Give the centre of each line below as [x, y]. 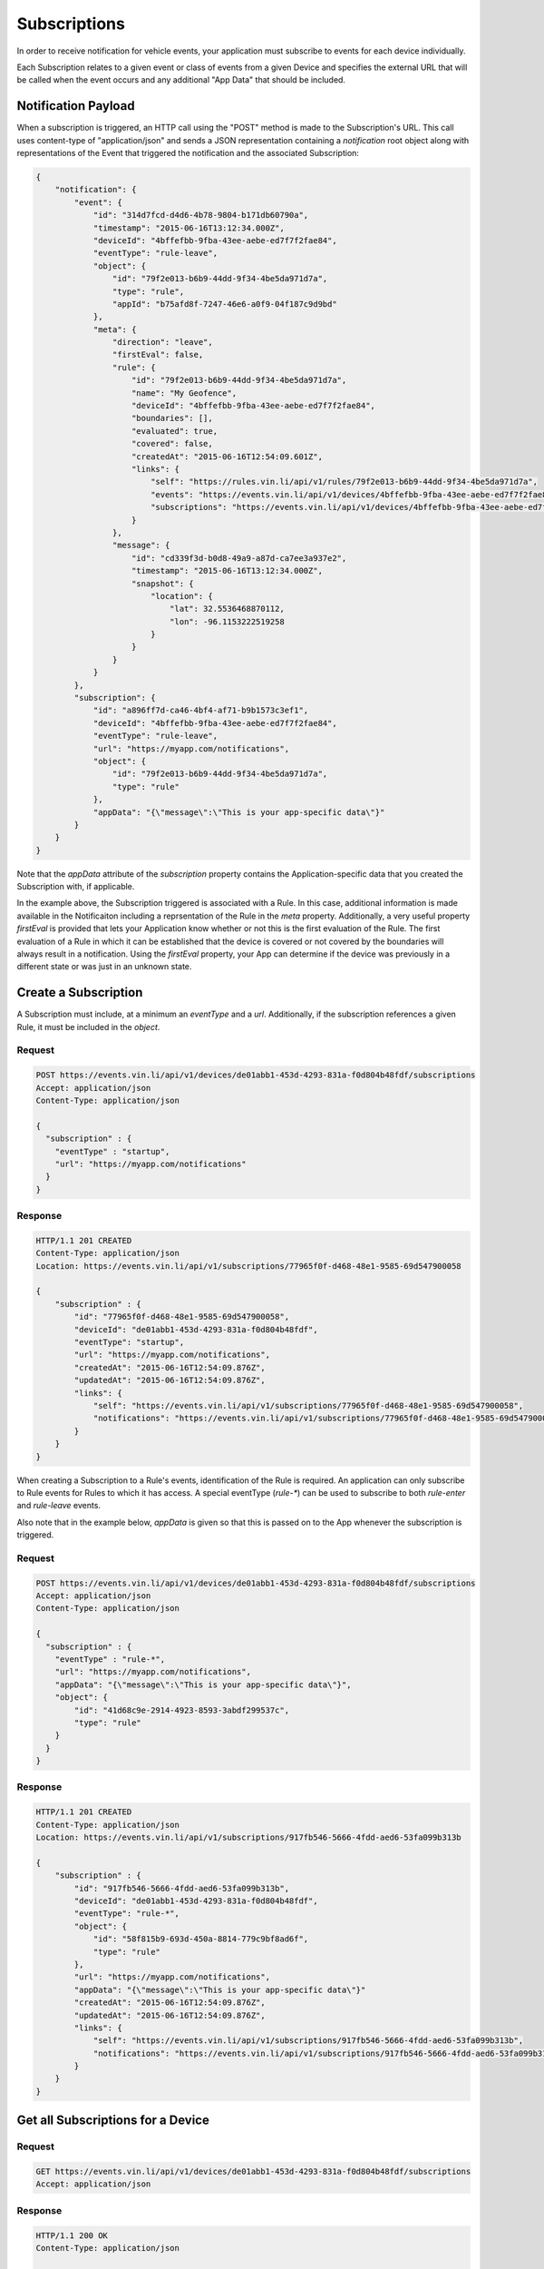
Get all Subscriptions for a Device [113, 2121]
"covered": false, [172, 444]
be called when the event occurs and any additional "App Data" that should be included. [181, 80]
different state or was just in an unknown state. [104, 967]
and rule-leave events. [59, 1506]
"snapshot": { [163, 584]
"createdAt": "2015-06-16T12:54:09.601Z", [228, 457]
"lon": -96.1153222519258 [227, 621]
